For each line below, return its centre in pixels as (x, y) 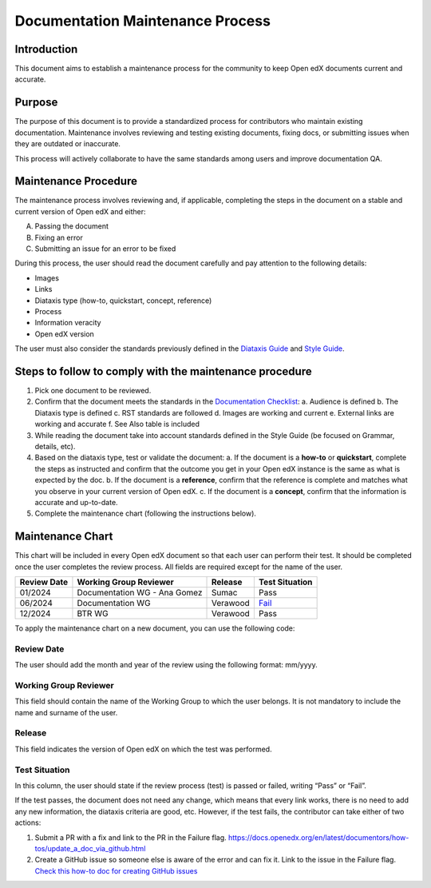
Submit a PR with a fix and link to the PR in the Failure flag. (130, 837)
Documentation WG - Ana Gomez (140, 593)
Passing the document (72, 226)
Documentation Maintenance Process (143, 21)
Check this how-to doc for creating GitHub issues (116, 870)
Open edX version (65, 334)
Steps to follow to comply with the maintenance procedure (163, 371)
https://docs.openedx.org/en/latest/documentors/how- (318, 837)
